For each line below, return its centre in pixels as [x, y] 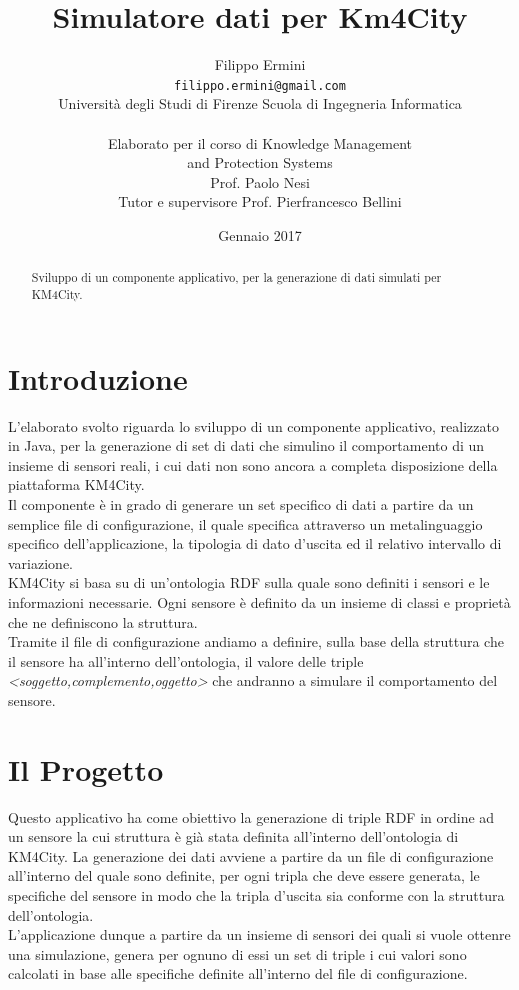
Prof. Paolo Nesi [260, 181]
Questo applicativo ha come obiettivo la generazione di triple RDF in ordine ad [251, 816]
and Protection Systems [260, 162]
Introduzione [98, 377]
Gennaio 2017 [260, 234]
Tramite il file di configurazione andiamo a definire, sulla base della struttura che [256, 641]
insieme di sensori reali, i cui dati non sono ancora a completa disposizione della [253, 464]
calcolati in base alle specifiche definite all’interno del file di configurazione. [238, 973]
